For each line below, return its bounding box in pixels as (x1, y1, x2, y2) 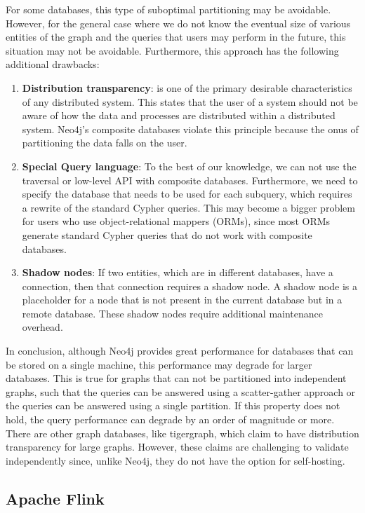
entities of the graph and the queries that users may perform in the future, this (6, 29, 346, 44)
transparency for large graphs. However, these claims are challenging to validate (6, 439, 349, 454)
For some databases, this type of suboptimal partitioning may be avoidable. (6, 2, 331, 16)
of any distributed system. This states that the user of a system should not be (22, 94, 358, 109)
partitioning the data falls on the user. (22, 135, 187, 150)
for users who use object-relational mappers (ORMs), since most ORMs (22, 214, 331, 228)
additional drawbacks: (6, 57, 100, 71)
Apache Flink (6, 487, 105, 509)
